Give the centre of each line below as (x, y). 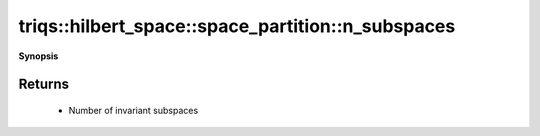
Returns (44, 84)
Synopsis (38, 56)
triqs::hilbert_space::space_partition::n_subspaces (237, 26)
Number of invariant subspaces (133, 110)
